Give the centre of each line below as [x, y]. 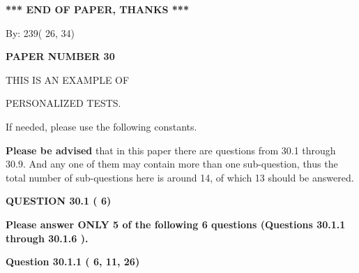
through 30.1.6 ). [47, 238]
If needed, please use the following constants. [101, 126]
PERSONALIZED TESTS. [63, 103]
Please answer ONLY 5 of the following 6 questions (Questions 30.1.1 [176, 224]
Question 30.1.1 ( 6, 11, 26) [73, 261]
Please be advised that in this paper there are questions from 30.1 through [171, 150]
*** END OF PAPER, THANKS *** [97, 9]
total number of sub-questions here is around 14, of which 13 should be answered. [180, 177]
